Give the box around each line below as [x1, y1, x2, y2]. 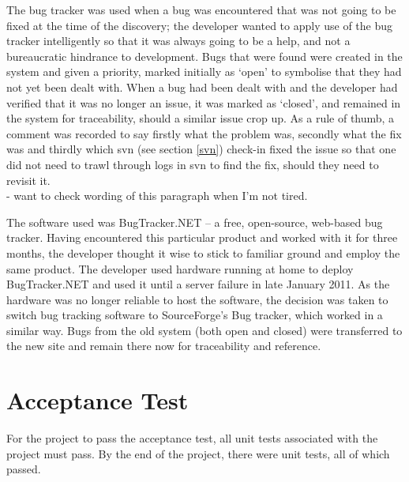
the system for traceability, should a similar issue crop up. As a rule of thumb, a [6, 110, 395, 126]
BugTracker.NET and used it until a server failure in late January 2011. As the [6, 276, 390, 292]
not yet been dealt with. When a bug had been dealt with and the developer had [6, 78, 398, 95]
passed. [6, 461, 41, 477]
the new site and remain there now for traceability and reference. [6, 337, 321, 354]
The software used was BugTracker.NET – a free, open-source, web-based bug [6, 213, 383, 230]
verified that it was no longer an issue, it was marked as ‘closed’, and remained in [6, 94, 401, 111]
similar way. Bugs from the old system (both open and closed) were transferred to [6, 322, 403, 338]
